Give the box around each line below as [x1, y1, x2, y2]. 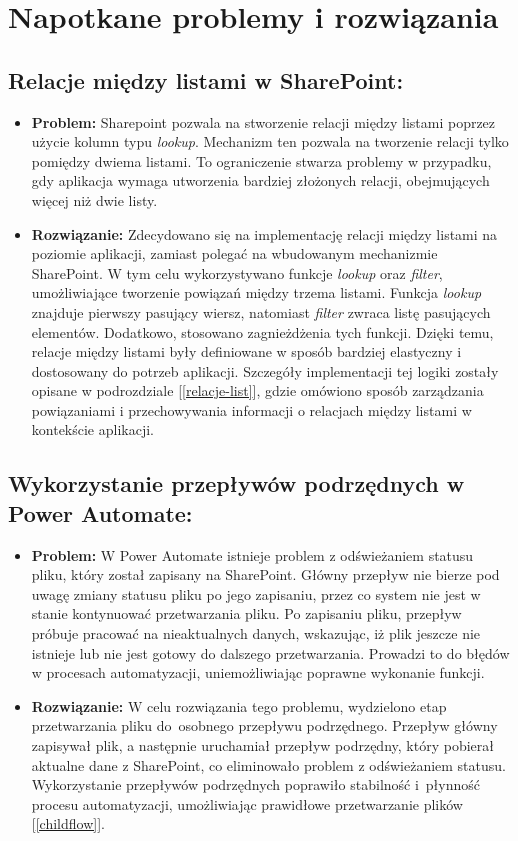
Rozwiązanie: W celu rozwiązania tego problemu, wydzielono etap [31, 695, 447, 716]
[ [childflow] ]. [31, 813, 105, 834]
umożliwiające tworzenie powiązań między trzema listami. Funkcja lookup [31, 282, 482, 303]
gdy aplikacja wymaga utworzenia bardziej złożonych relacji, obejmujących [31, 170, 490, 191]
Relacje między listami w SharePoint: [8, 64, 404, 95]
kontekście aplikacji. [31, 419, 154, 440]
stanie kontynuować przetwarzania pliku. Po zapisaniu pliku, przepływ [31, 603, 462, 624]
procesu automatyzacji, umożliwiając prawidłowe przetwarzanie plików [31, 793, 463, 814]
